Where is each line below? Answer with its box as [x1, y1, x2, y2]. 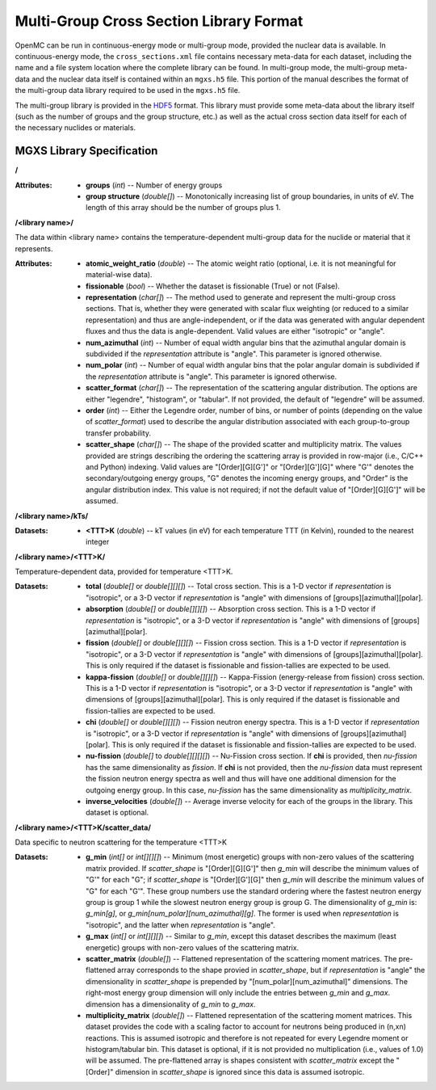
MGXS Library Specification [15, 144, 158, 158]
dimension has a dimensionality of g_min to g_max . [86, 999, 256, 1009]
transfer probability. [86, 428, 151, 438]
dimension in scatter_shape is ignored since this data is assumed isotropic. [115, 1067, 365, 1076]
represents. [15, 243, 53, 254]
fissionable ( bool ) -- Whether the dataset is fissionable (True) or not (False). [86, 281, 341, 291]
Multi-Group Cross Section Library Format [15, 12, 304, 30]
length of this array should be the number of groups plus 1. [86, 203, 282, 213]
